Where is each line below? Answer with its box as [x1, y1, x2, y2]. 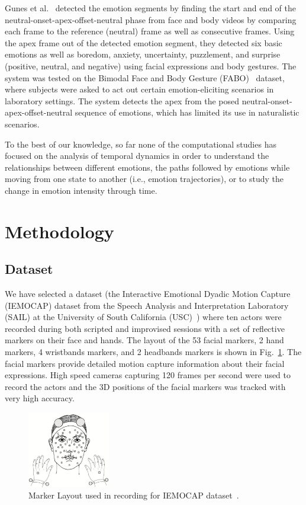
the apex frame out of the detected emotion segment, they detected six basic [5, 36, 282, 49]
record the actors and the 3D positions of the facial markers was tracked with [5, 380, 286, 392]
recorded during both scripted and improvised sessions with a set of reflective [5, 322, 285, 334]
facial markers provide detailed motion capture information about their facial [5, 357, 285, 369]
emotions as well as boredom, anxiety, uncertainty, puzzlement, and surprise [5, 48, 281, 60]
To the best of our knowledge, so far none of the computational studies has [5, 138, 276, 150]
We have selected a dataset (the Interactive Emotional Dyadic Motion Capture [5, 287, 291, 300]
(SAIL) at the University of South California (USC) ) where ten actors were [5, 311, 282, 323]
